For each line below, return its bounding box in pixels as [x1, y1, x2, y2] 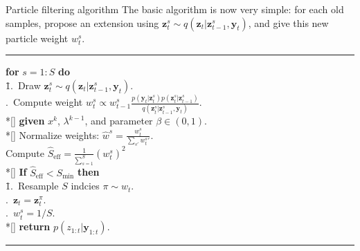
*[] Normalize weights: [6, 127, 100, 142]
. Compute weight [6, 95, 83, 109]
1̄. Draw [6, 77, 41, 92]
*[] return [6, 219, 51, 234]
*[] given [6, 113, 45, 128]
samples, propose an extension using [6, 15, 159, 30]
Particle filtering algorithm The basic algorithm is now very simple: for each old [6, 2, 344, 16]
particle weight [6, 30, 69, 45]
